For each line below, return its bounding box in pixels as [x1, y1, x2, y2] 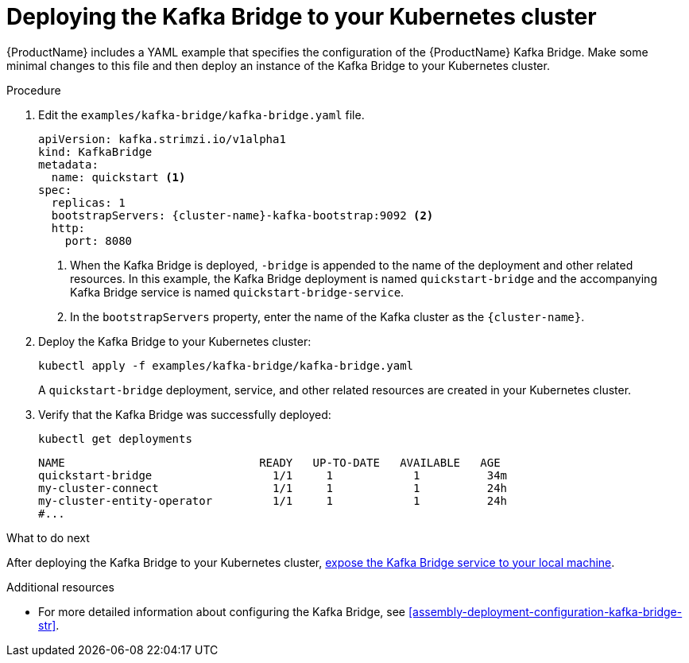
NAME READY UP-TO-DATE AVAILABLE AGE [38, 456, 501, 469]
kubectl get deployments [38, 432, 192, 445]
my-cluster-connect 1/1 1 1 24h [38, 481, 508, 494]
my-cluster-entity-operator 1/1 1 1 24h [38, 494, 508, 507]
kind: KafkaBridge [38, 145, 153, 158]
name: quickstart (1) [51, 170, 186, 184]
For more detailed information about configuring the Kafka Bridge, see [38, 604, 405, 618]
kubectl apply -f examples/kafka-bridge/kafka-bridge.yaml [38, 359, 414, 372]
